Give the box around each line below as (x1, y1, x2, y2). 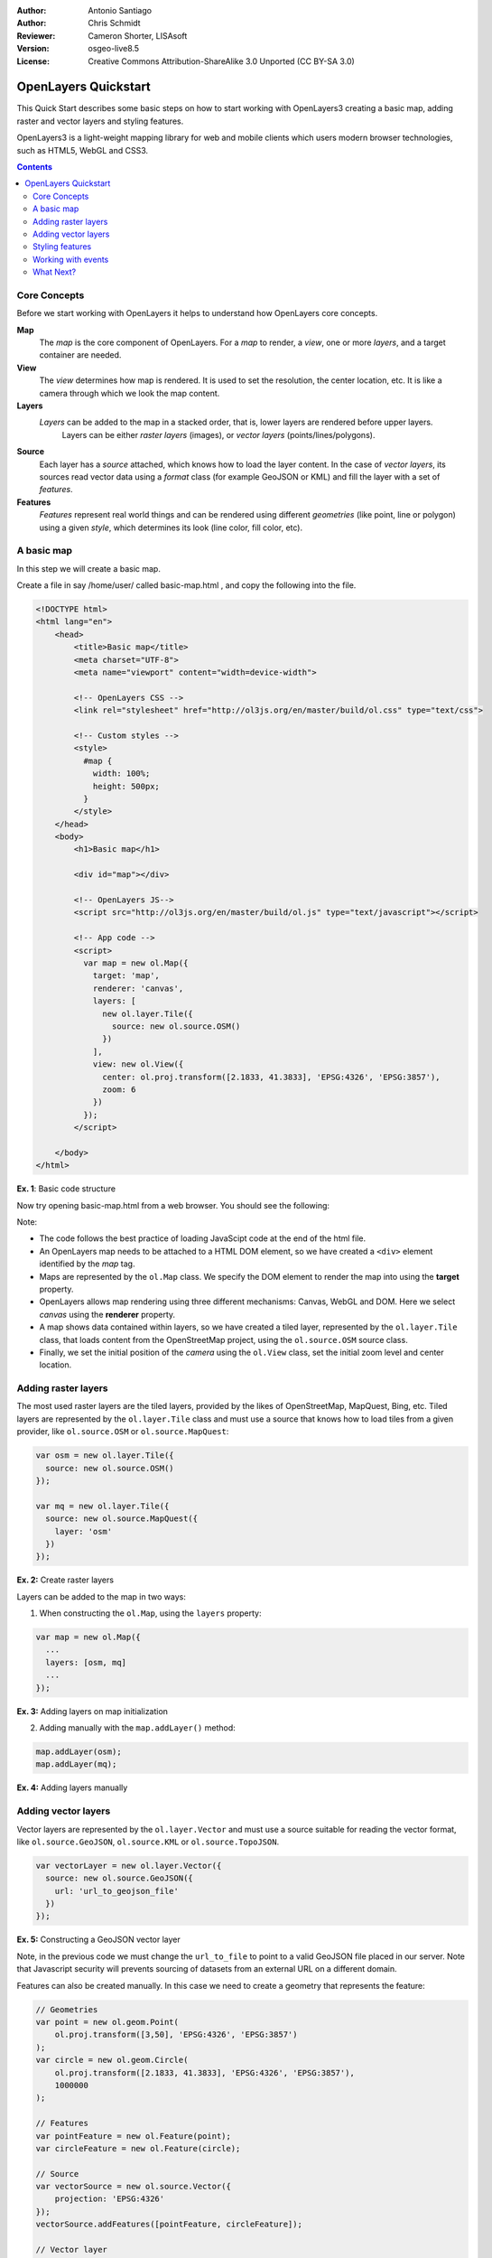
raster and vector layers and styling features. (16, 116, 184, 126)
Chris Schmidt (88, 18, 141, 29)
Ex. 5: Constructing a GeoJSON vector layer (16, 1934, 181, 1945)
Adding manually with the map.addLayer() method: (39, 1722, 237, 1733)
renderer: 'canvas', (92, 983, 184, 994)
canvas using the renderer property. (39, 1309, 176, 1320)
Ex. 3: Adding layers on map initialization (16, 1705, 169, 1716)
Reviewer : (16, 30, 56, 41)
